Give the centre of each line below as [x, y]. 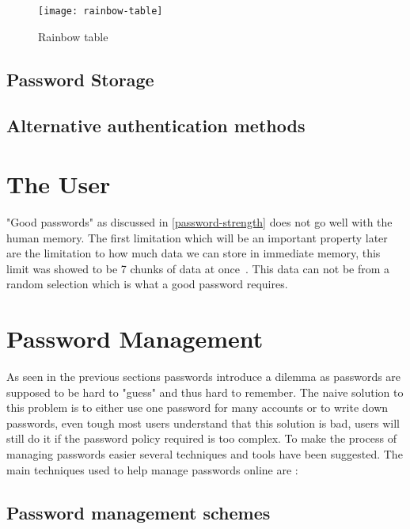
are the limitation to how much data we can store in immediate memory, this [194, 253]
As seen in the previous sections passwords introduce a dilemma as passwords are [204, 377]
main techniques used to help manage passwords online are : [152, 469]
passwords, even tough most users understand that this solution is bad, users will [203, 422]
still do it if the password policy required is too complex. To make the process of [201, 438]
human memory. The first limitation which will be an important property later [197, 237]
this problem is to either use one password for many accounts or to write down [197, 407]
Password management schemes [139, 512]
